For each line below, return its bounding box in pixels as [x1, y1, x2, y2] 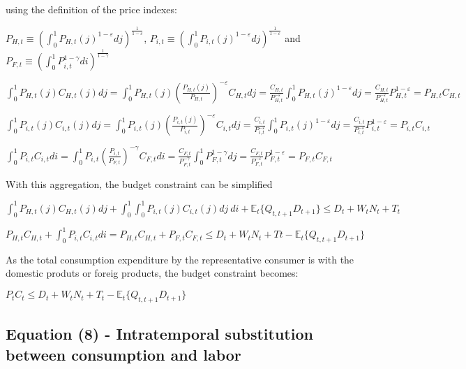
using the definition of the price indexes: [6, 2, 177, 16]
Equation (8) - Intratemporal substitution [6, 323, 313, 345]
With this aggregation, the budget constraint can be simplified [6, 176, 273, 191]
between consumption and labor [6, 343, 241, 365]
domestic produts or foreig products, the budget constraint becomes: [6, 266, 299, 280]
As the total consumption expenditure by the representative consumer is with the [6, 252, 354, 266]
